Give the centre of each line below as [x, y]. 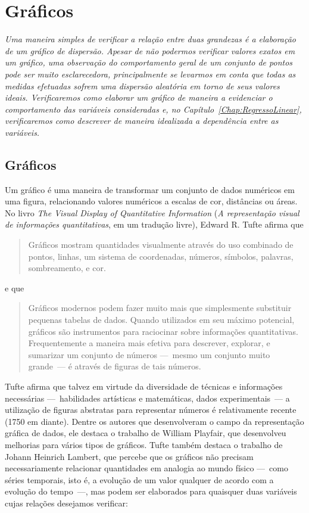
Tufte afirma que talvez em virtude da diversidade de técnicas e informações [144, 386]
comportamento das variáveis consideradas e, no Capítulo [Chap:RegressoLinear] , [153, 109]
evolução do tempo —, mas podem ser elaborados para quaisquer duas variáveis [151, 491]
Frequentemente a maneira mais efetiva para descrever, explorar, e [149, 343]
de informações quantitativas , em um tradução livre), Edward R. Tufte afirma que [154, 224]
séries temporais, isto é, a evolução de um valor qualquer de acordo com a [139, 479]
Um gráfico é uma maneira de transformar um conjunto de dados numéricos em [150, 189]
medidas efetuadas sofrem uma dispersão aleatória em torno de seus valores [142, 85]
